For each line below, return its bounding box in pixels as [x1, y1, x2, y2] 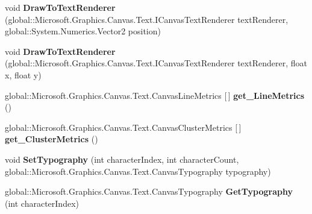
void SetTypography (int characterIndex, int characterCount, [5, 153, 239, 165]
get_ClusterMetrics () [5, 133, 98, 145]
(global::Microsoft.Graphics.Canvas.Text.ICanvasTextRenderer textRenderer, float [5, 57, 307, 69]
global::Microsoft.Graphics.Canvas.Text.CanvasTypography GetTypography [5, 185, 293, 198]
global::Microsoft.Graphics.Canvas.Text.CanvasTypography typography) [5, 165, 271, 177]
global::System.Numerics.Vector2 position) [5, 25, 161, 37]
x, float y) [5, 68, 42, 81]
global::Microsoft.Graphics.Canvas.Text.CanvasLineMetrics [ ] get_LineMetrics [5, 89, 305, 101]
